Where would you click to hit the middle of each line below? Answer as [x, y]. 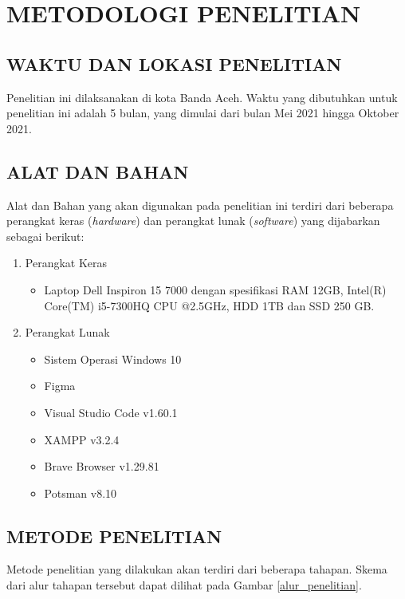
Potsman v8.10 [81, 493]
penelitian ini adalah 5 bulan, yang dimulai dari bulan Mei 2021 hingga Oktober [203, 113]
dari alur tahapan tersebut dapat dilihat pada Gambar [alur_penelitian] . [184, 585]
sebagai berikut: [45, 236]
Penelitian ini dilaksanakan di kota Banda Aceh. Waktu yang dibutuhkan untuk [202, 97]
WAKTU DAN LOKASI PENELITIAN [174, 63]
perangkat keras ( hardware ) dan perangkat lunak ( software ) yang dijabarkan [193, 221]
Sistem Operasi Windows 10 [113, 359]
